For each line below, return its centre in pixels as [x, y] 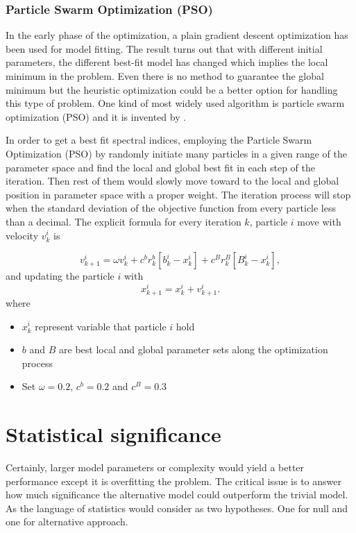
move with [319, 221]
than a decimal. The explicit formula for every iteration [124, 221]
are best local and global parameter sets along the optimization [194, 349]
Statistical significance [113, 434]
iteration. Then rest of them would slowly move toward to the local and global [172, 181]
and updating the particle [60, 276]
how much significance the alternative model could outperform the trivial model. [177, 494]
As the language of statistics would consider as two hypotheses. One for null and [177, 508]
